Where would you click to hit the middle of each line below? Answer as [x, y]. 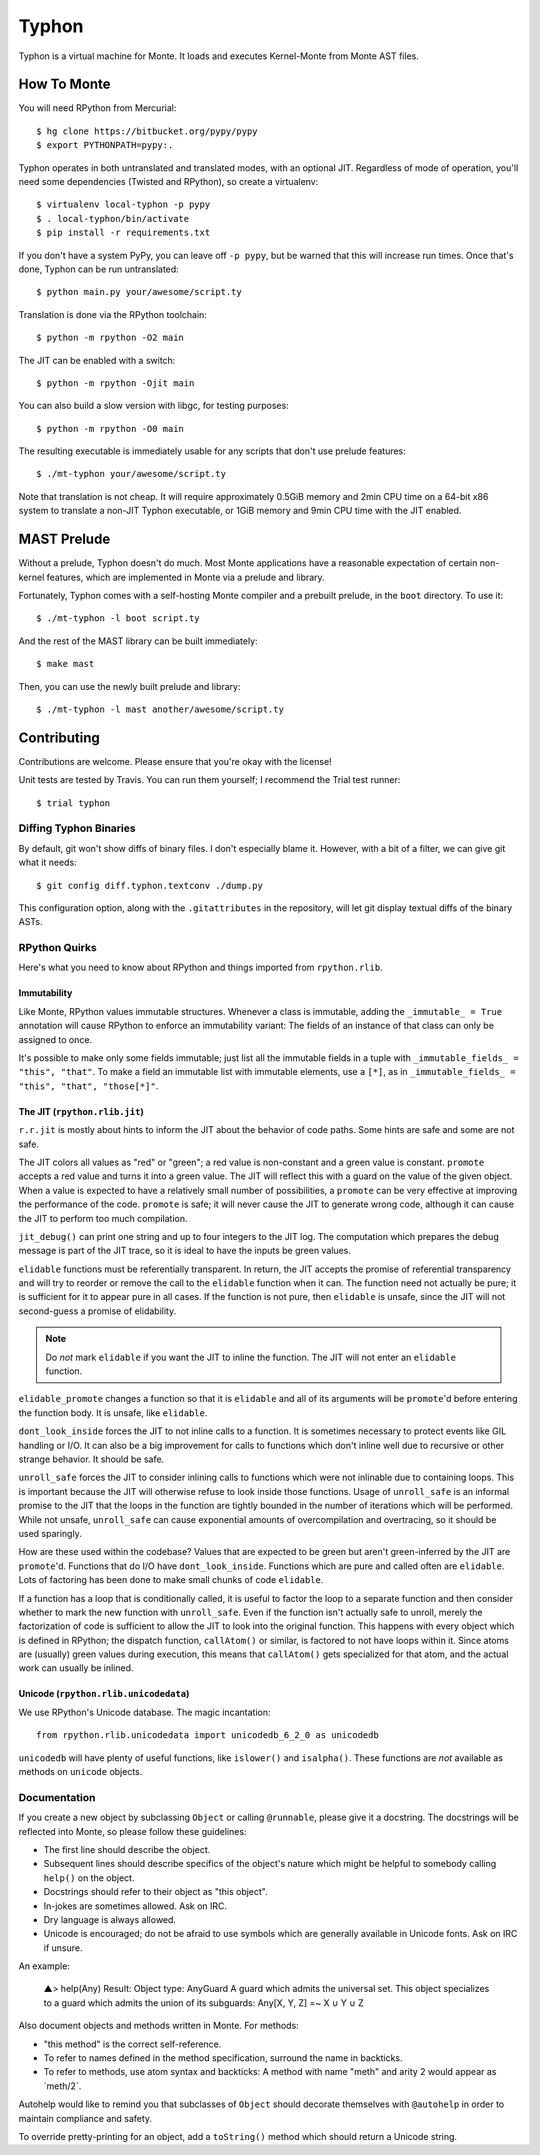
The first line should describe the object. [127, 1849]
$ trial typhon [73, 803]
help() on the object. [89, 1877]
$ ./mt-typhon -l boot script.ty [118, 618]
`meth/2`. [62, 2086]
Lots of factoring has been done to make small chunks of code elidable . [171, 1580]
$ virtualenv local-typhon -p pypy [123, 204]
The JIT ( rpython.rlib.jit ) [81, 1111]
